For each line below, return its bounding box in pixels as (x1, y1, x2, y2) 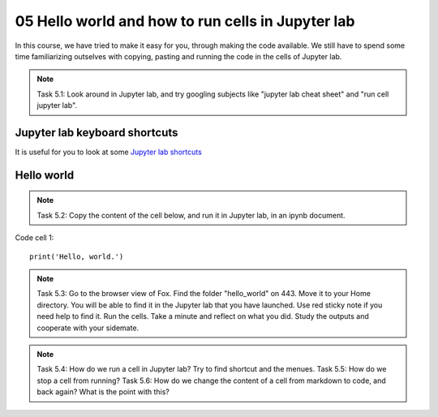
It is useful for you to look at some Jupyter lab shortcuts (15, 147, 202, 157)
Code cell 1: (15, 233, 54, 243)
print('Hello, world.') (29, 251, 124, 261)
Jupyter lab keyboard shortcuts (15, 126, 178, 140)
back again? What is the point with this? (36, 387, 170, 397)
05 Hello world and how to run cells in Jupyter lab (15, 12, 355, 30)
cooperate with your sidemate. (36, 323, 140, 333)
